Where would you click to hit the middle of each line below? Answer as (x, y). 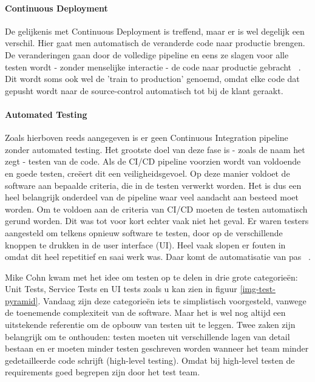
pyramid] (22, 300)
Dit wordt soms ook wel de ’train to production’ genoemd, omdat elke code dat (152, 79)
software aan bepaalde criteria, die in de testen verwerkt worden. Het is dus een (153, 185)
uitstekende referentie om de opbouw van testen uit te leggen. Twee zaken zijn (150, 325)
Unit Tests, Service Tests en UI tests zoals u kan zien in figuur (121, 289)
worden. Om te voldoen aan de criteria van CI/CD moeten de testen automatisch (156, 209)
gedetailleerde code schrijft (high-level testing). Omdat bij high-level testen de (150, 360)
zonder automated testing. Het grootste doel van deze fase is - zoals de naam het (155, 149)
